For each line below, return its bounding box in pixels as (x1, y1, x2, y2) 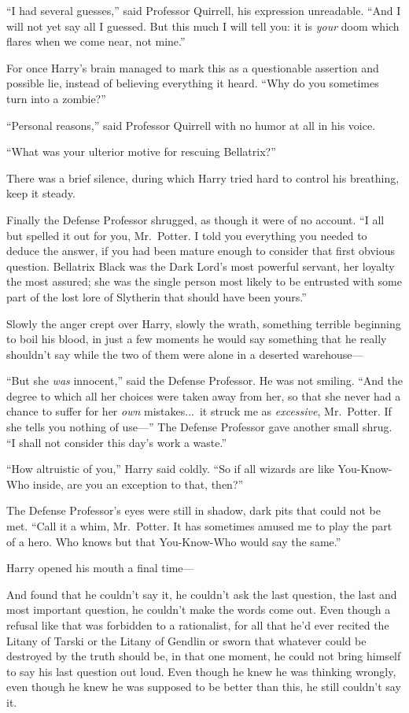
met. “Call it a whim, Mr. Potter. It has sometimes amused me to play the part (6, 518, 392, 534)
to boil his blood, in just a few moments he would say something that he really (6, 331, 387, 347)
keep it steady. (6, 185, 76, 201)
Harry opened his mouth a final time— (6, 560, 194, 576)
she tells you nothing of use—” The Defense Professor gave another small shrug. (6, 419, 392, 435)
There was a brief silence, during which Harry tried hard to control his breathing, (6, 169, 400, 186)
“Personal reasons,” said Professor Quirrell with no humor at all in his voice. (6, 116, 376, 133)
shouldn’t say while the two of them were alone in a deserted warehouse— (6, 345, 363, 362)
